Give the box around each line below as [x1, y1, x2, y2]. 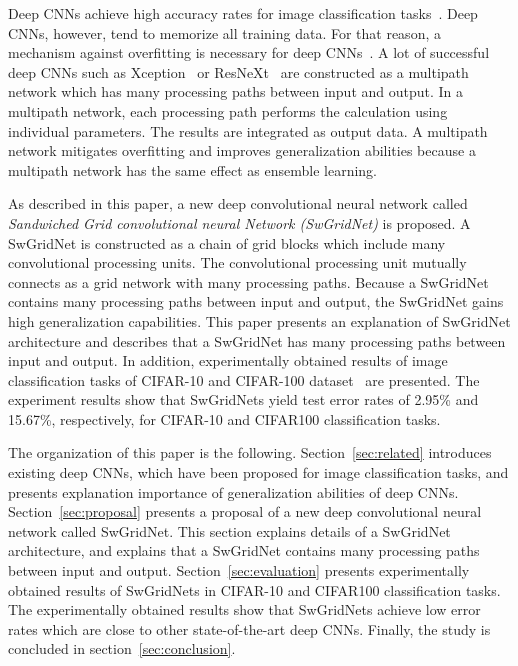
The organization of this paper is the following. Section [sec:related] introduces [8, 442, 492, 463]
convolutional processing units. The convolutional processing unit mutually [8, 252, 467, 273]
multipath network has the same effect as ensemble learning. [8, 159, 377, 180]
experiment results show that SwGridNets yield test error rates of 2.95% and [8, 389, 479, 410]
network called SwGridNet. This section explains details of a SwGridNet [8, 520, 451, 541]
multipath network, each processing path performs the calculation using [8, 100, 448, 121]
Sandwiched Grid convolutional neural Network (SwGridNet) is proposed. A [8, 212, 471, 233]
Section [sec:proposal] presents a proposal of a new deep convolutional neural [8, 501, 482, 522]
